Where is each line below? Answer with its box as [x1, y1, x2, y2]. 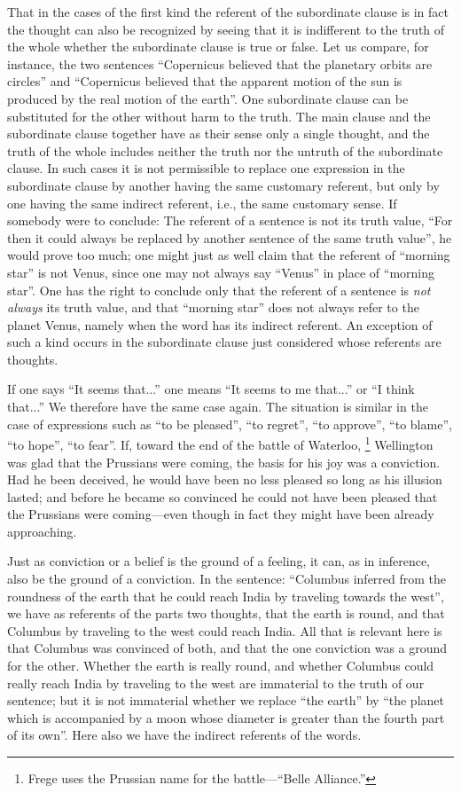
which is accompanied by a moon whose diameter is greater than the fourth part [7, 708, 445, 726]
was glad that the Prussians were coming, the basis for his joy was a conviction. [7, 452, 441, 471]
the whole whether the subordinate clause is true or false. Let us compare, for [7, 37, 429, 56]
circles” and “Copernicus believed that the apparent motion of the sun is [7, 72, 402, 90]
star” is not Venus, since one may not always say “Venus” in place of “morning [7, 263, 435, 281]
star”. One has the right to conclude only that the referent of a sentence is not [7, 280, 431, 299]
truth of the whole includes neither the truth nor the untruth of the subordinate [7, 141, 443, 160]
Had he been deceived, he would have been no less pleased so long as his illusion [7, 470, 442, 489]
